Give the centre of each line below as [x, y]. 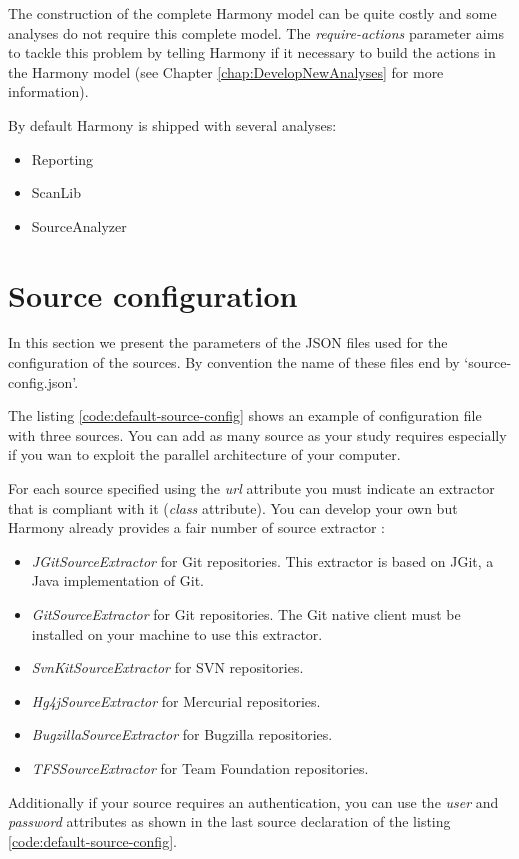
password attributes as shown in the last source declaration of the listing [229, 821]
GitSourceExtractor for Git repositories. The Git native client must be [246, 614]
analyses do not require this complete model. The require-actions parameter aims [256, 32]
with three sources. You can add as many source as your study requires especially [257, 434]
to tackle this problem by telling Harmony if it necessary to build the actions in [252, 52]
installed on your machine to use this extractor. [177, 633]
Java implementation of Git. [117, 580]
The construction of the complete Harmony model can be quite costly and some [252, 13]
